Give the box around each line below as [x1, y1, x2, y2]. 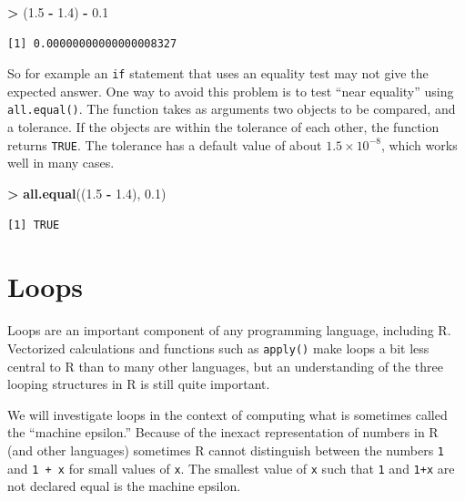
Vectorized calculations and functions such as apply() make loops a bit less [7, 338, 430, 357]
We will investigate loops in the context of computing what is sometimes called [7, 404, 448, 424]
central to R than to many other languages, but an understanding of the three [7, 356, 443, 375]
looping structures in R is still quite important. [7, 374, 270, 394]
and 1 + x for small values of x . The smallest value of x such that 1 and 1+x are [7, 458, 455, 477]
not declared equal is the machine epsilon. [7, 476, 241, 496]
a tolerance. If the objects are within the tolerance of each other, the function [7, 118, 440, 137]
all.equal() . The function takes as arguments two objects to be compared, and [7, 99, 456, 118]
